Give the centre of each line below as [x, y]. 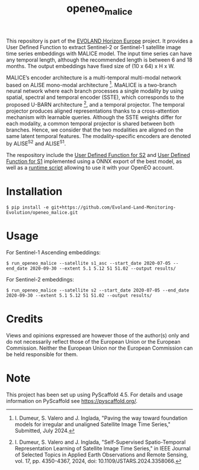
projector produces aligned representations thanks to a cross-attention [93, 111]
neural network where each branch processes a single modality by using [95, 91]
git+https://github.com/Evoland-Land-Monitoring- [114, 207]
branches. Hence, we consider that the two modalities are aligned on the [95, 130]
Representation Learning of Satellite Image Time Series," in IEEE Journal [102, 448]
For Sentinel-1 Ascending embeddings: [53, 252]
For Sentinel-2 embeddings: [40, 279]
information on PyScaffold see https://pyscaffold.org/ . [72, 401]
